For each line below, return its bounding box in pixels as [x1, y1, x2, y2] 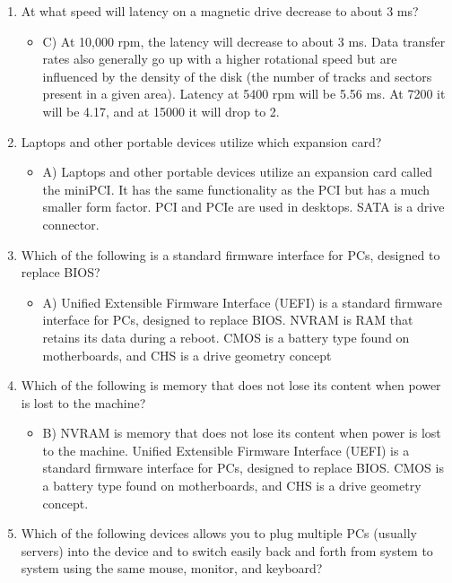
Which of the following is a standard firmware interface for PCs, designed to [21, 245, 440, 264]
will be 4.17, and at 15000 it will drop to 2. [42, 101, 280, 120]
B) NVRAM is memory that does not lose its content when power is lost [42, 423, 441, 442]
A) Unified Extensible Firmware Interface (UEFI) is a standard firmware [42, 292, 442, 311]
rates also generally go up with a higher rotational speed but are [42, 49, 397, 68]
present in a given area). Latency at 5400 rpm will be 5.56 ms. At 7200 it [42, 84, 446, 103]
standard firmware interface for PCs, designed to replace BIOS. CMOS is [42, 458, 444, 477]
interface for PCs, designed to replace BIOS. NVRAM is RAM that [42, 310, 413, 329]
